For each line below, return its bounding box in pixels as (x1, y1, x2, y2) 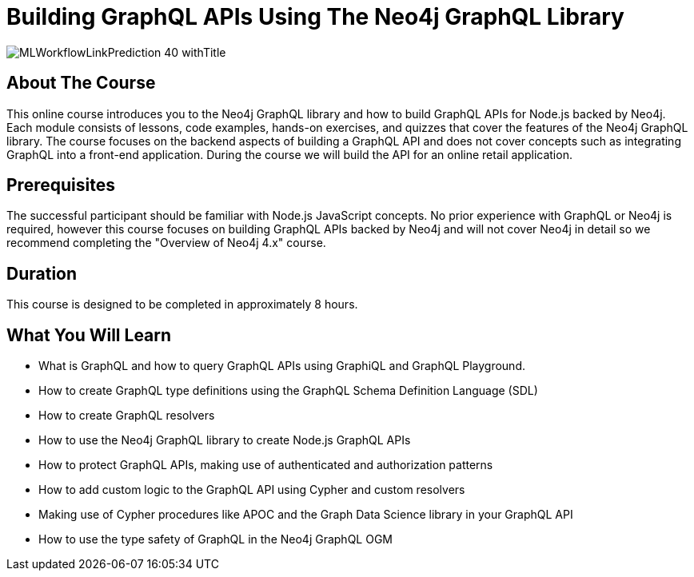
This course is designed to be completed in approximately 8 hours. (6, 297, 358, 312)
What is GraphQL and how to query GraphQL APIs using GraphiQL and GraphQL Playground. (38, 359, 525, 373)
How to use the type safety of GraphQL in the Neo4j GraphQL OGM (38, 532, 393, 547)
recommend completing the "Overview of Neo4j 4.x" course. (6, 236, 326, 250)
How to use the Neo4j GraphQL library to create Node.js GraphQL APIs (38, 433, 411, 448)
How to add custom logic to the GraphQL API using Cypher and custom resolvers (38, 483, 465, 497)
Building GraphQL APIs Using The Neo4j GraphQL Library (6, 3, 624, 30)
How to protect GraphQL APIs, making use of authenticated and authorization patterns (38, 458, 493, 472)
